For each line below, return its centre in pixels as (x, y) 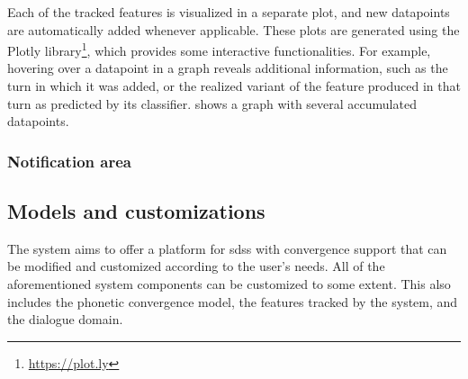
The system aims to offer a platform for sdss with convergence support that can (227, 248)
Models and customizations (136, 211)
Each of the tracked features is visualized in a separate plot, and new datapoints (229, 12)
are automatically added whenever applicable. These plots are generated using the (234, 29)
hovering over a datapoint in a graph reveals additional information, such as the (228, 68)
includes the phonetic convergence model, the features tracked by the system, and (233, 301)
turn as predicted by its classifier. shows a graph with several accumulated (212, 103)
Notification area (69, 161)
